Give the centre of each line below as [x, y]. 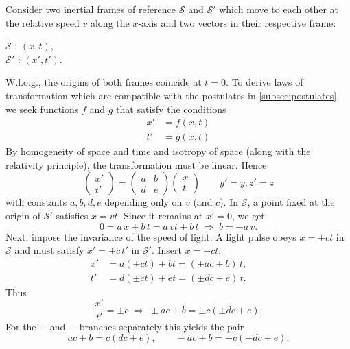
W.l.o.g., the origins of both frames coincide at [104, 82]
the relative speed [43, 22]
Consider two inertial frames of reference [91, 9]
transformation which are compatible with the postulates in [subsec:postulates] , [173, 95]
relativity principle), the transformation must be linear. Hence [136, 164]
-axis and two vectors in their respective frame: [237, 22]
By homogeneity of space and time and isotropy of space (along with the [158, 151]
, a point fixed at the [291, 202]
